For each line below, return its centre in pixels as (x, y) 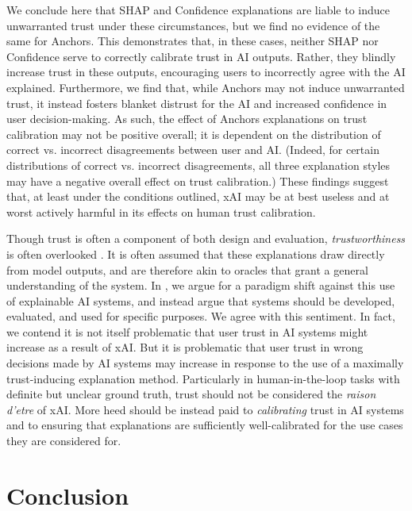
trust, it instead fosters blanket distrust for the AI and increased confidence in (197, 103)
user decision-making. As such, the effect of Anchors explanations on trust (187, 119)
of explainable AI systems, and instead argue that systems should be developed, (201, 300)
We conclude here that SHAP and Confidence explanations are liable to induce (198, 10)
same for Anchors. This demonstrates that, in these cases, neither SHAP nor (193, 41)
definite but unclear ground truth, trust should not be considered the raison (191, 394)
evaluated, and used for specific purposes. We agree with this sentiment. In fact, (201, 316)
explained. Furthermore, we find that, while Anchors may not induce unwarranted (206, 87)
